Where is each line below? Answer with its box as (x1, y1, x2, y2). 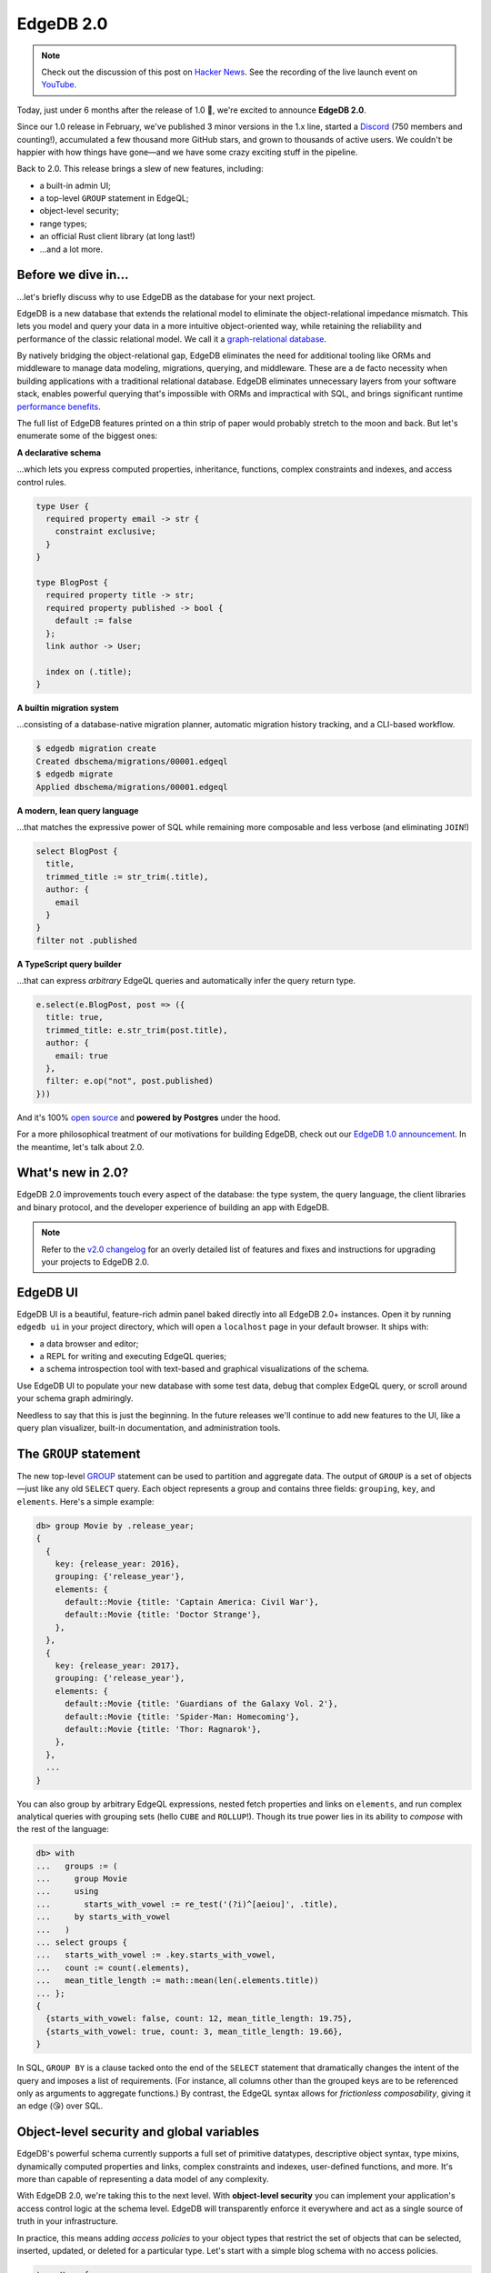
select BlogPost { (35, 846, 118, 856)
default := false (55, 616, 133, 626)
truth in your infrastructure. (16, 2216, 118, 2227)
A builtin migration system (16, 703, 119, 714)
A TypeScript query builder (16, 958, 122, 969)
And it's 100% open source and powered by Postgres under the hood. (16, 1112, 281, 1123)
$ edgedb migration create (35, 744, 156, 754)
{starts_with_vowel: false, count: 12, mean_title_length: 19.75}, (45, 2014, 353, 2024)
